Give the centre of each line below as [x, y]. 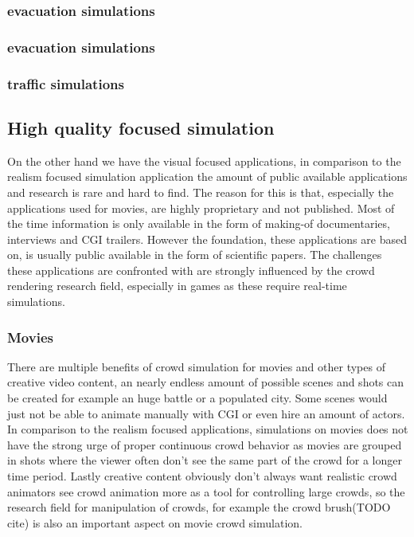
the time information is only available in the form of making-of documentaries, [199, 223]
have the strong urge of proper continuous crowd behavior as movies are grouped [205, 444]
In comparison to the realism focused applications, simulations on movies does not [208, 429]
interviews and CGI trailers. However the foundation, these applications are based [207, 239]
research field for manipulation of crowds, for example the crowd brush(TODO [199, 507]
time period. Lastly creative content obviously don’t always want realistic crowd [202, 476]
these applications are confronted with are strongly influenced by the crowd [191, 270]
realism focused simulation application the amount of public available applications [207, 176]
